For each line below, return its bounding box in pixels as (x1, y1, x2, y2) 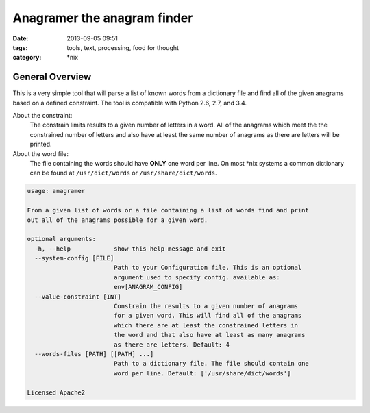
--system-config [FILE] (34, 254, 114, 262)
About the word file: (12, 149, 69, 158)
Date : (12, 34, 29, 42)
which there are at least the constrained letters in (113, 321, 298, 329)
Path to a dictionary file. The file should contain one (113, 360, 310, 368)
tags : (12, 43, 28, 51)
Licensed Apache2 (27, 388, 86, 397)
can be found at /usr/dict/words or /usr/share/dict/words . (29, 168, 217, 177)
